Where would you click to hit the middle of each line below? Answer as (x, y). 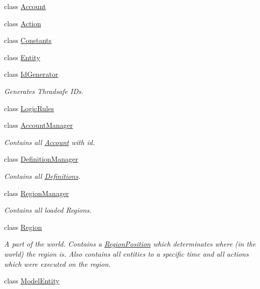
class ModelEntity (32, 281)
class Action (23, 23)
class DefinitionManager (41, 159)
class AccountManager (39, 125)
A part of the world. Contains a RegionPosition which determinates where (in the (130, 244)
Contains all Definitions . (42, 176)
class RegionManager (37, 193)
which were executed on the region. (58, 263)
